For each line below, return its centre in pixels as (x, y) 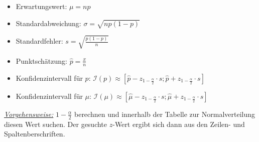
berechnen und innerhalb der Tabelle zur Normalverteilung (164, 114)
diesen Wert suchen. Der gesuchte (56, 124)
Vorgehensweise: (29, 114)
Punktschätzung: (41, 60)
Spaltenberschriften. (35, 134)
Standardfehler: (39, 41)
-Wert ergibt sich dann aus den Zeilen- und (179, 124)
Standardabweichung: (48, 23)
